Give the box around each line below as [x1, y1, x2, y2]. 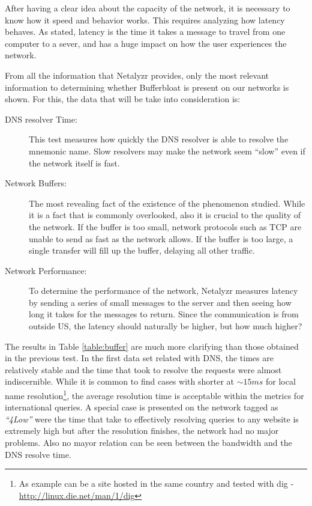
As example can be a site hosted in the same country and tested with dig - [19, 477, 294, 490]
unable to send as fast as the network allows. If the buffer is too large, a [29, 232, 293, 245]
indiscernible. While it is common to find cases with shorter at [5, 375, 234, 388]
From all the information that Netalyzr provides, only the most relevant [5, 69, 269, 81]
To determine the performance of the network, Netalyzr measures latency [29, 284, 298, 297]
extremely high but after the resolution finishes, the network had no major [5, 424, 279, 437]
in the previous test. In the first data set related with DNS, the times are [5, 352, 274, 364]
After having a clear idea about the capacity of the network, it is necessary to [5, 2, 290, 14]
